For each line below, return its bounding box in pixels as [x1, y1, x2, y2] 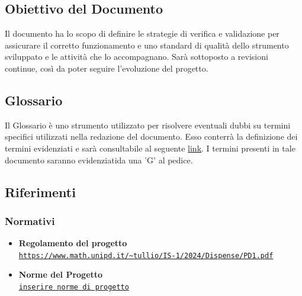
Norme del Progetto [18, 268, 103, 281]
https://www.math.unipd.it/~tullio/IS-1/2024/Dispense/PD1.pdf [18, 251, 274, 260]
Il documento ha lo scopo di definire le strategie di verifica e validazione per [5, 27, 279, 40]
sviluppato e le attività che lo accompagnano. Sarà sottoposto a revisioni [5, 50, 268, 63]
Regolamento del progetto [18, 237, 127, 249]
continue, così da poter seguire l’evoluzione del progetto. [5, 62, 208, 74]
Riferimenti [5, 182, 76, 201]
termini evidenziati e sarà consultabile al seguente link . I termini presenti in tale [5, 141, 295, 154]
